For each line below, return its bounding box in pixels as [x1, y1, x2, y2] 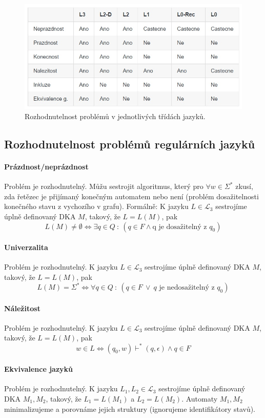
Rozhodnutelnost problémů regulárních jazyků [4, 136, 255, 152]
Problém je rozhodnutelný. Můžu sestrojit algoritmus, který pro [4, 181, 203, 192]
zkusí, [235, 181, 253, 192]
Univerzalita [4, 242, 48, 253]
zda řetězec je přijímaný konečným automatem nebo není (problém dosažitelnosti [4, 191, 259, 201]
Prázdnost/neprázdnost [4, 161, 89, 172]
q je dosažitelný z [152, 223, 207, 231]
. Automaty [181, 393, 218, 404]
